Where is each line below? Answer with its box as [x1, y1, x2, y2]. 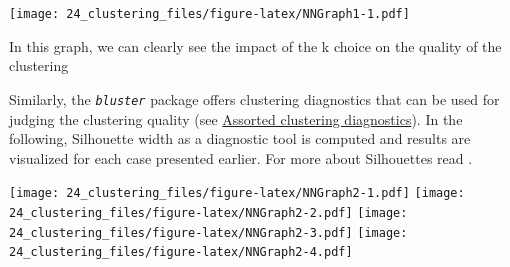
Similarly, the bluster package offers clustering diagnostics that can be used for [9, 88, 500, 109]
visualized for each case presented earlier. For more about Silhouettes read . [9, 147, 473, 168]
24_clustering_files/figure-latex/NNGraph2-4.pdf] [9, 245, 353, 260]
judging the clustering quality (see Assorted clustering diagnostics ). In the [9, 108, 463, 129]
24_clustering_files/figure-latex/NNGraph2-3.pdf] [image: [9, 225, 408, 240]
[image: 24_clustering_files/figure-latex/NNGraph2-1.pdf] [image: [9, 186, 465, 201]
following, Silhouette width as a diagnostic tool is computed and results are [9, 128, 471, 149]
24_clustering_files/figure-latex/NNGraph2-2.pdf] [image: [9, 205, 408, 220]
